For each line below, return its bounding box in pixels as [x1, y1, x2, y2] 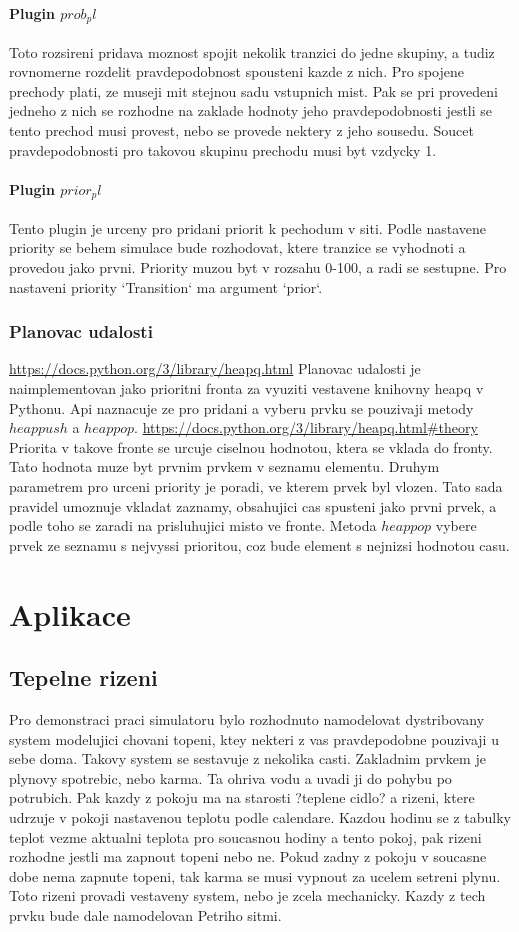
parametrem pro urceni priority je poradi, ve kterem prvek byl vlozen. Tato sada [9, 476, 503, 497]
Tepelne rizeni [9, 662, 158, 693]
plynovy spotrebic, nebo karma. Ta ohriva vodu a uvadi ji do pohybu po [9, 767, 452, 788]
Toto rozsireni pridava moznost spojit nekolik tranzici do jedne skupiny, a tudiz [9, 41, 495, 62]
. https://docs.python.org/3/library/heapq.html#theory [134, 417, 478, 438]
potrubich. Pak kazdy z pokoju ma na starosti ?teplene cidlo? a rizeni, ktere [9, 787, 475, 808]
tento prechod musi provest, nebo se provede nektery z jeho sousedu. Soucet [9, 120, 474, 141]
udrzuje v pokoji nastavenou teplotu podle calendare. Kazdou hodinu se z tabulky [9, 806, 511, 827]
